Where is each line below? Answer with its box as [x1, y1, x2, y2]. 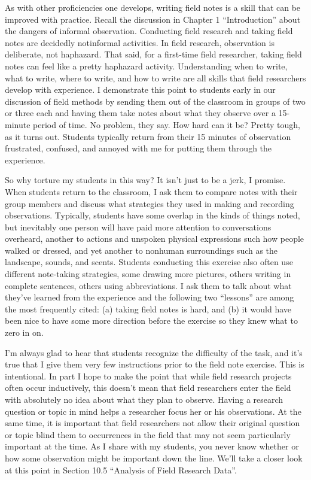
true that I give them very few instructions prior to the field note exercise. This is [5, 358, 304, 370]
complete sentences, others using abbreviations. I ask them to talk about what [5, 279, 292, 291]
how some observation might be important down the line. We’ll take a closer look [5, 451, 303, 464]
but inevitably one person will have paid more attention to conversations [5, 220, 272, 233]
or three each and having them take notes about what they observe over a [5, 107, 276, 119]
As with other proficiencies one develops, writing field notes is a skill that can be [5, 1, 301, 13]
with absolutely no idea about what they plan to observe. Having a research [5, 393, 283, 405]
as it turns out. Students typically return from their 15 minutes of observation [5, 130, 291, 142]
